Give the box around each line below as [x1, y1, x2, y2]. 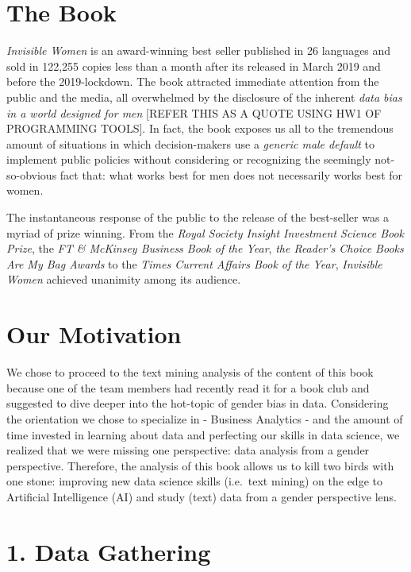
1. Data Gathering [6, 535, 211, 567]
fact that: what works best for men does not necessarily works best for [60, 166, 403, 183]
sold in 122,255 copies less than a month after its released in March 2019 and [6, 57, 381, 74]
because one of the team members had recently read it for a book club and [6, 379, 370, 396]
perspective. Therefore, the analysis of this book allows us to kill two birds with [6, 457, 394, 473]
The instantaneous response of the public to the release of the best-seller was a [6, 209, 390, 226]
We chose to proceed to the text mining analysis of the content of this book [6, 364, 374, 381]
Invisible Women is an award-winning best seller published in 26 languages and [6, 42, 391, 59]
